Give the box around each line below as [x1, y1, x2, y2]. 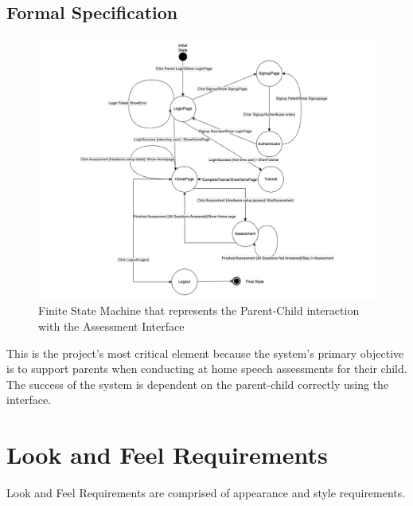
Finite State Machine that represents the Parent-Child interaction [38, 302, 360, 319]
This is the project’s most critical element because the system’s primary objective [6, 344, 404, 361]
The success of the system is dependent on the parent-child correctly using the [6, 375, 389, 392]
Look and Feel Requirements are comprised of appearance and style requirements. [6, 484, 406, 500]
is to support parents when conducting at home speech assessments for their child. [6, 360, 407, 377]
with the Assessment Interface [38, 317, 185, 334]
